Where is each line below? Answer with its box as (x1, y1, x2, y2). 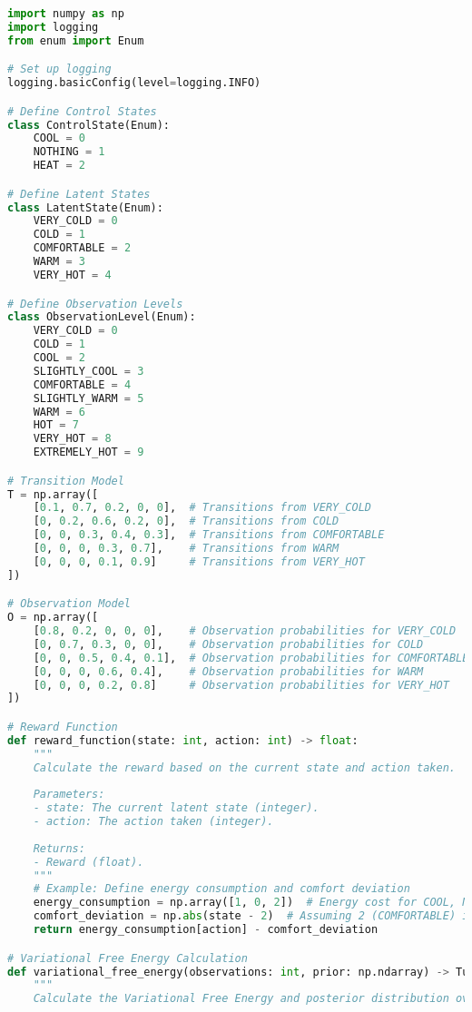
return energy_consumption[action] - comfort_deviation (33, 923, 379, 937)
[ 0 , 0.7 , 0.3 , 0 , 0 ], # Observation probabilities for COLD (33, 637, 424, 651)
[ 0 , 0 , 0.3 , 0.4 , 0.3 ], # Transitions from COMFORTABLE (33, 528, 385, 542)
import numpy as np (7, 7, 124, 20)
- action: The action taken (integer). (33, 815, 274, 829)
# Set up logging (7, 63, 112, 76)
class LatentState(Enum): (7, 201, 163, 214)
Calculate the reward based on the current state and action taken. (33, 761, 456, 774)
